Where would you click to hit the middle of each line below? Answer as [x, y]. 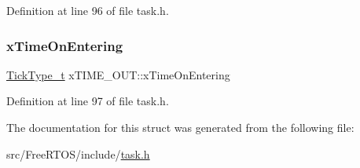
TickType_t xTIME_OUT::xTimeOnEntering [118, 74]
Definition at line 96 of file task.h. [88, 10]
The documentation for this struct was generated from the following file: [180, 127]
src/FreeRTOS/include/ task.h [78, 153]
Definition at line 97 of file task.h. [88, 101]
